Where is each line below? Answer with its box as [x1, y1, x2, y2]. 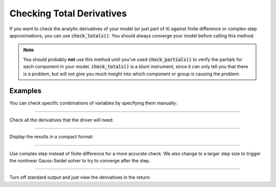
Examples [9, 87, 42, 95]
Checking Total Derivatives [9, 8, 127, 19]
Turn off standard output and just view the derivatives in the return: [9, 174, 151, 180]
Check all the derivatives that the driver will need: [9, 117, 114, 123]
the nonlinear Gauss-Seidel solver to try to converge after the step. [9, 157, 151, 163]
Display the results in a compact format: [9, 134, 94, 140]
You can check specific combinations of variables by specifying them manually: [9, 100, 177, 106]
